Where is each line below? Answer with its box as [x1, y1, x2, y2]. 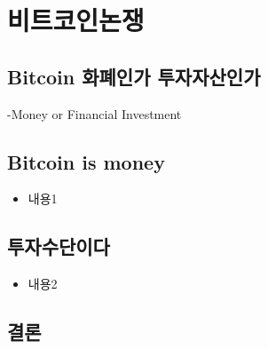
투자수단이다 [7, 233, 110, 260]
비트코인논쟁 [7, 2, 145, 38]
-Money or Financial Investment [7, 104, 182, 123]
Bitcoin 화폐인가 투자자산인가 [7, 62, 261, 90]
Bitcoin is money [7, 147, 165, 175]
